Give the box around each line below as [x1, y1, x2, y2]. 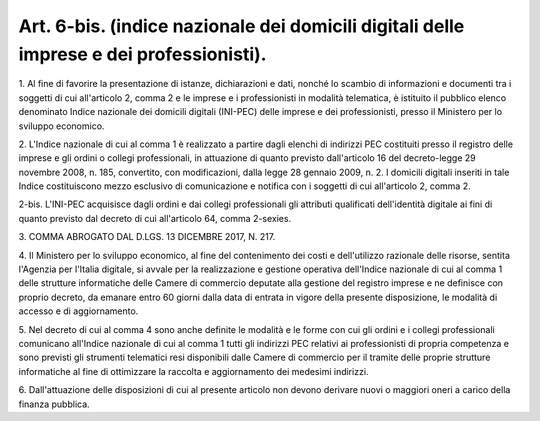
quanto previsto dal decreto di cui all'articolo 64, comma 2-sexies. [18, 212, 292, 224]
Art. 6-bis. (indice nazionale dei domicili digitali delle [18, 15, 465, 37]
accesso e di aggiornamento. [18, 305, 139, 317]
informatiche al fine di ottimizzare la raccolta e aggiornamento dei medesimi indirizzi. [18, 365, 369, 377]
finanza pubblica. [18, 398, 90, 410]
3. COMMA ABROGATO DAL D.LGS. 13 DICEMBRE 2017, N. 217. [18, 231, 276, 243]
